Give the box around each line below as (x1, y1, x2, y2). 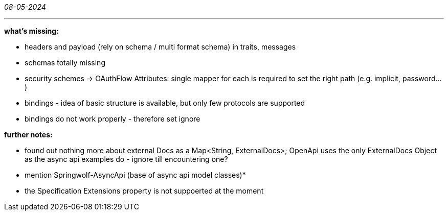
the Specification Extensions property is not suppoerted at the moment (25, 186, 264, 195)
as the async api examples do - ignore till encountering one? (25, 155, 228, 163)
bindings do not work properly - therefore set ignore (25, 114, 200, 123)
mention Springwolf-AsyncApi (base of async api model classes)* (25, 171, 246, 179)
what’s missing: (4, 27, 59, 35)
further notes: (4, 130, 53, 139)
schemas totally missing (25, 58, 105, 67)
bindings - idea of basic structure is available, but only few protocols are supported (25, 99, 305, 107)
